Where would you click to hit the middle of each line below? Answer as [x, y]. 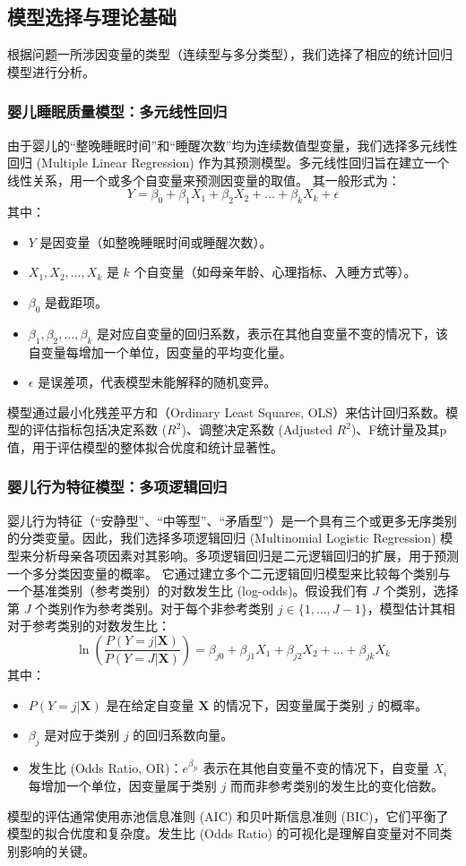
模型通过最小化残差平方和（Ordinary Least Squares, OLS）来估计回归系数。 [227, 412]
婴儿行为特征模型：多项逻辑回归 [117, 487]
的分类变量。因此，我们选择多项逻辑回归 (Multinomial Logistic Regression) [222, 538]
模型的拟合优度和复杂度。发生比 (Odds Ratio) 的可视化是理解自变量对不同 [224, 833]
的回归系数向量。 [183, 735]
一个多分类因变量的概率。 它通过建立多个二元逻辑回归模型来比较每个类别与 [229, 573]
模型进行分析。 [51, 71]
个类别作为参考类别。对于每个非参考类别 [155, 608]
